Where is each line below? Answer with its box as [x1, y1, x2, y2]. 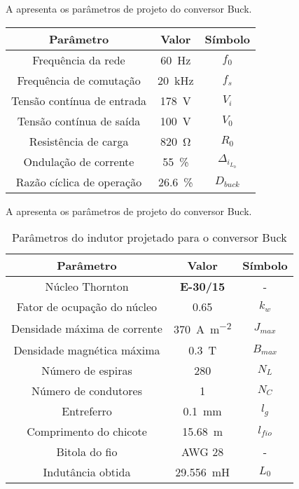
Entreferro [62, 402, 112, 419]
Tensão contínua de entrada [11, 92, 147, 109]
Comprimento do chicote [27, 422, 147, 439]
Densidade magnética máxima [13, 341, 160, 358]
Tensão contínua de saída [17, 112, 141, 129]
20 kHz [158, 71, 194, 88]
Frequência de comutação [17, 71, 141, 88]
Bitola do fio [56, 443, 118, 460]
